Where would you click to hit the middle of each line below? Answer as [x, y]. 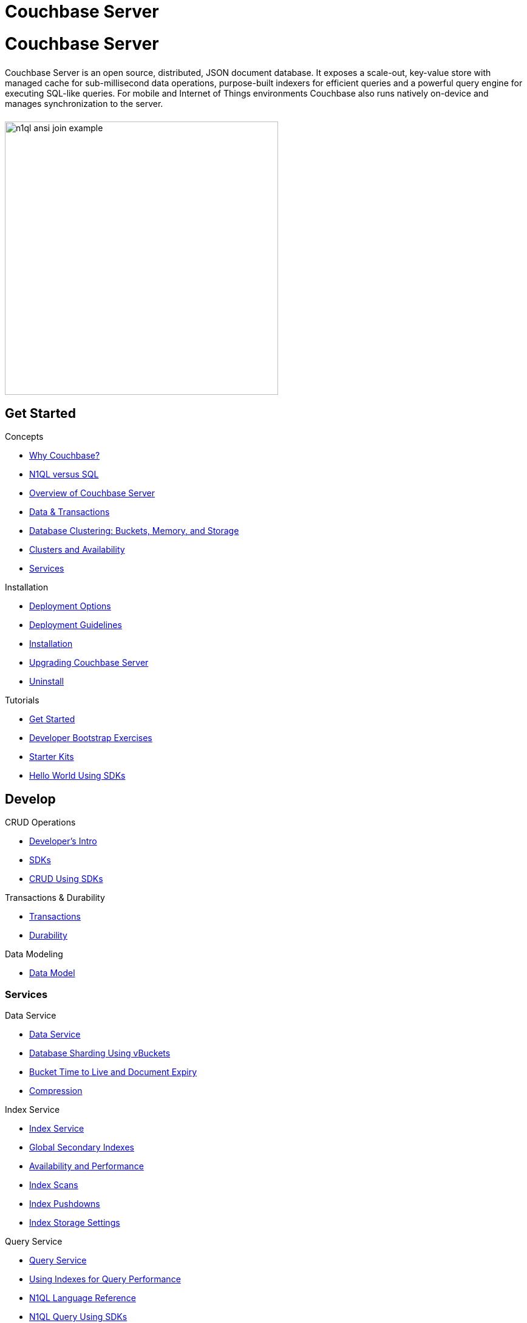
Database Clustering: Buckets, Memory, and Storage [134, 531]
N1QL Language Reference [83, 1297]
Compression [56, 1090]
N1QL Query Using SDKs [78, 1316]
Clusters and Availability [77, 550]
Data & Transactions [70, 512]
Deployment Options [70, 606]
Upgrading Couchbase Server [89, 663]
